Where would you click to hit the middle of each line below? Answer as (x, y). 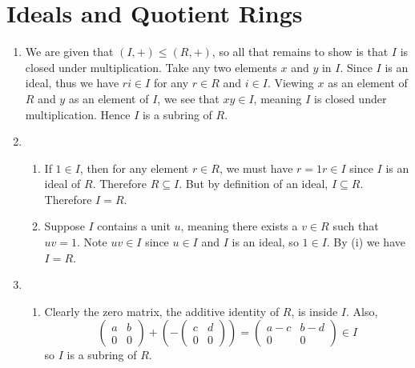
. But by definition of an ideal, (254, 184)
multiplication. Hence (78, 114)
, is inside (314, 311)
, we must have (256, 168)
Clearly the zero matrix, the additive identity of (162, 311)
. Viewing (290, 83)
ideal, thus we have (72, 83)
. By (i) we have (366, 242)
